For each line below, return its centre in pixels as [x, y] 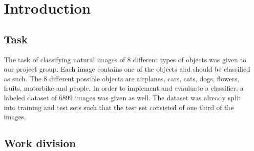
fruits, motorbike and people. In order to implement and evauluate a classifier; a [124, 88]
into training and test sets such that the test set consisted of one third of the [119, 107]
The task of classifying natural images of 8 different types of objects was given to [125, 59]
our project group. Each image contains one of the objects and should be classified [127, 69]
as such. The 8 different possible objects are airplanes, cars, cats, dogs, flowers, [122, 78]
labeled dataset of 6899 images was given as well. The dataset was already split [123, 97]
